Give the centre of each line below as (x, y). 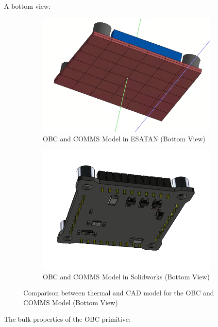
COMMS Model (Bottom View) (71, 302)
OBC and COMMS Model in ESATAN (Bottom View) (124, 138)
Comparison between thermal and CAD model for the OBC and (119, 293)
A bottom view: (27, 6)
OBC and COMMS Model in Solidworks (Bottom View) (126, 276)
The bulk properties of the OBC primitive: (67, 318)
